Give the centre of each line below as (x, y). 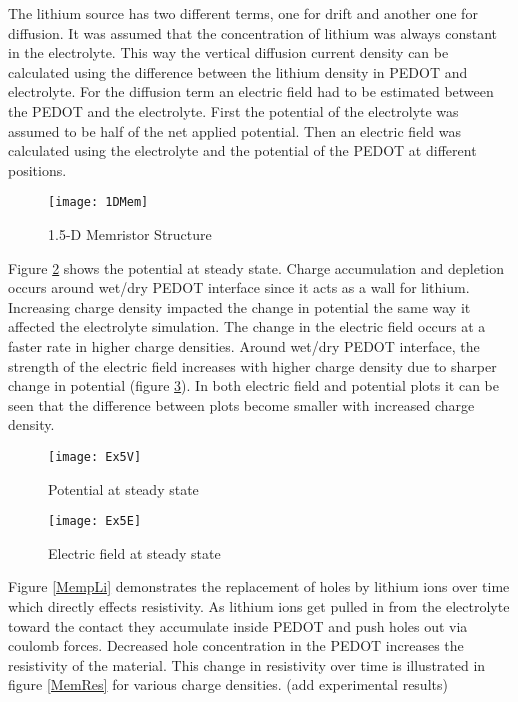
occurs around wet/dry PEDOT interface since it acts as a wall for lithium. (239, 287)
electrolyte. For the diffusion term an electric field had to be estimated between (251, 91)
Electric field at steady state (134, 552)
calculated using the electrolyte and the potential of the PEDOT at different (242, 150)
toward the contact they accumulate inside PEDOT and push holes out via (238, 625)
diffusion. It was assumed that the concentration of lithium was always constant (252, 32)
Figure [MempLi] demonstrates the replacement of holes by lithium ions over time (259, 586)
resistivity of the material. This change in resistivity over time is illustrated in (247, 664)
